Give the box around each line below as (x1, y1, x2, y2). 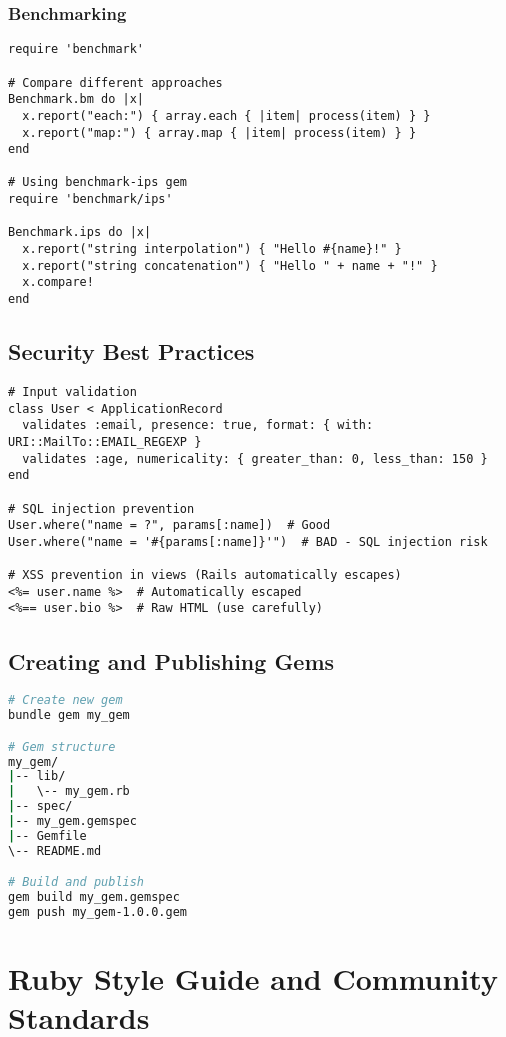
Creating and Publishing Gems (8, 645, 335, 676)
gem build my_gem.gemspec (8, 890, 180, 905)
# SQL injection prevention (8, 501, 195, 516)
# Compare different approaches (8, 75, 223, 90)
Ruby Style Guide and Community (8, 958, 498, 999)
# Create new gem (8, 693, 123, 708)
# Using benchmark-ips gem (8, 175, 187, 190)
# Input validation (8, 384, 137, 399)
